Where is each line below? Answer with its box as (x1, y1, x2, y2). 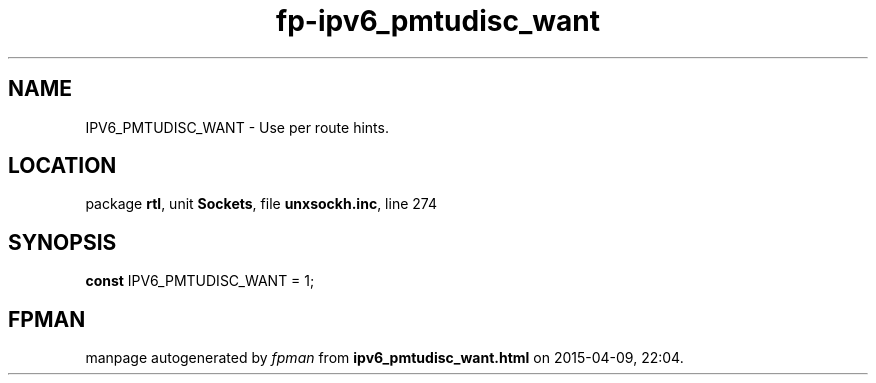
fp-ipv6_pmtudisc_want (276, 4, 600, 38)
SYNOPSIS (8, 229, 117, 255)
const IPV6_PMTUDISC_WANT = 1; (85, 272, 315, 290)
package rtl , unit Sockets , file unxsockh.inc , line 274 (85, 195, 437, 213)
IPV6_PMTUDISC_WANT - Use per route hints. (85, 118, 389, 136)
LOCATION (8, 153, 117, 179)
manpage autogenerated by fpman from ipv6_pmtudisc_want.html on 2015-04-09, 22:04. (85, 349, 684, 367)
